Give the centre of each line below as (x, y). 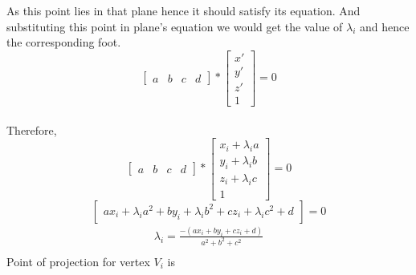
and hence (385, 26)
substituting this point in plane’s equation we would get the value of (175, 26)
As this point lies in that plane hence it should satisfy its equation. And (184, 10)
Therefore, (32, 129)
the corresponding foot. (64, 42)
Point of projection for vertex (78, 261)
